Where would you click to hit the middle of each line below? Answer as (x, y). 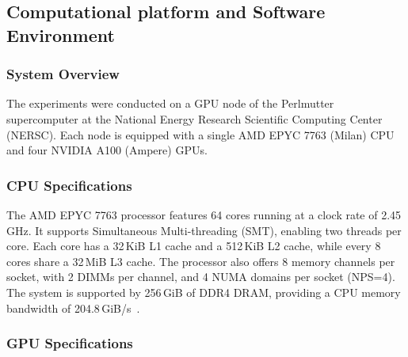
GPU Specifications (70, 343)
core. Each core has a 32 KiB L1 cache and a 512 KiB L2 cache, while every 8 (194, 246)
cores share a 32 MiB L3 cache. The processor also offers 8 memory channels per (201, 261)
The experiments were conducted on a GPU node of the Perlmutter (170, 103)
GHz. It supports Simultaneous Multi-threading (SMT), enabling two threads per (204, 230)
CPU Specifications (69, 185)
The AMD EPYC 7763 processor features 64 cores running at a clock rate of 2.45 (204, 214)
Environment (61, 34)
